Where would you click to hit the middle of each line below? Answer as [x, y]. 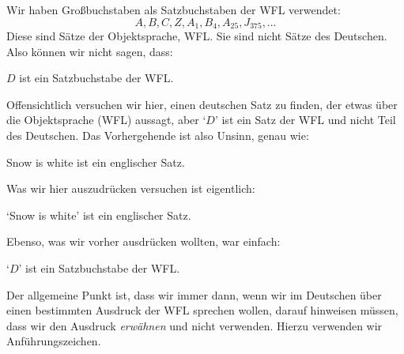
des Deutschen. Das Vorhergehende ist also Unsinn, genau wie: [158, 136]
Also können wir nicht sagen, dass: [90, 51]
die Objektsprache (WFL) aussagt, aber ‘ [106, 120]
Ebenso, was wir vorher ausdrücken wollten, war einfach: [143, 241]
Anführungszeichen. [54, 341]
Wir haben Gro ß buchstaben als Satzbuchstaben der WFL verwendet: [174, 9]
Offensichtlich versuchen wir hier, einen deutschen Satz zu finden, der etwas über [202, 104]
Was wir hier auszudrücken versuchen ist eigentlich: [131, 188]
